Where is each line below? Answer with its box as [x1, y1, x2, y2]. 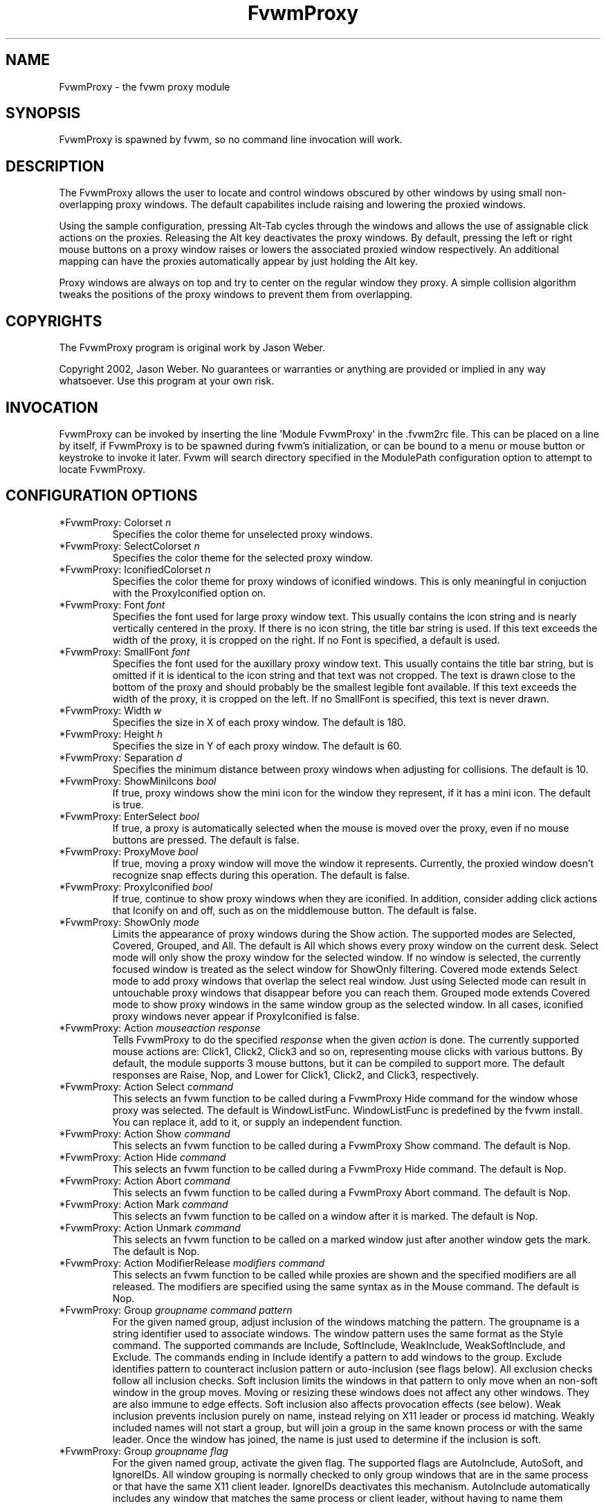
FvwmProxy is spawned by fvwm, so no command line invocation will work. [59, 133, 403, 146]
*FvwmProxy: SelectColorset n [59, 539, 200, 552]
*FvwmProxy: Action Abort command [59, 1174, 230, 1187]
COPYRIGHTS [6, 312, 102, 330]
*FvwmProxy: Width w [59, 704, 162, 716]
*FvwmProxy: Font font [59, 598, 165, 611]
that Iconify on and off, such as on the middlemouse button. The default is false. [112, 904, 477, 916]
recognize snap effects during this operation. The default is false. [112, 868, 410, 881]
